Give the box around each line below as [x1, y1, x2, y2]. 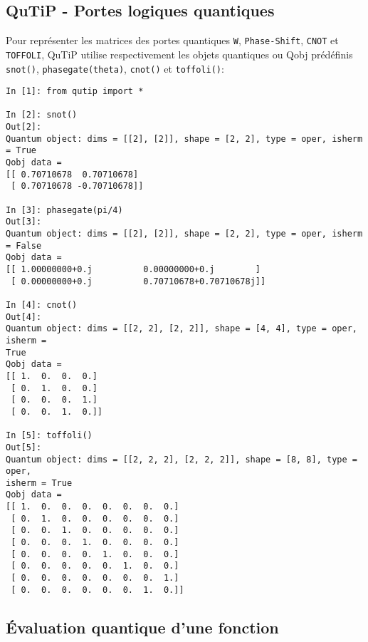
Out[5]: [6, 442, 42, 452]
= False [6, 240, 42, 251]
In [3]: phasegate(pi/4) [6, 204, 123, 215]
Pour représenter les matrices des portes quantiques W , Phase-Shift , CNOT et [6, 33, 339, 48]
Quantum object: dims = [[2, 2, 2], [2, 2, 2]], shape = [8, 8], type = [6, 454, 357, 465]
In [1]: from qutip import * [6, 86, 144, 97]
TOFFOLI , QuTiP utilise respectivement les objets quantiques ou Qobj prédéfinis [6, 46, 353, 61]
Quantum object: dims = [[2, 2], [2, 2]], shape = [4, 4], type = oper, [6, 323, 357, 334]
